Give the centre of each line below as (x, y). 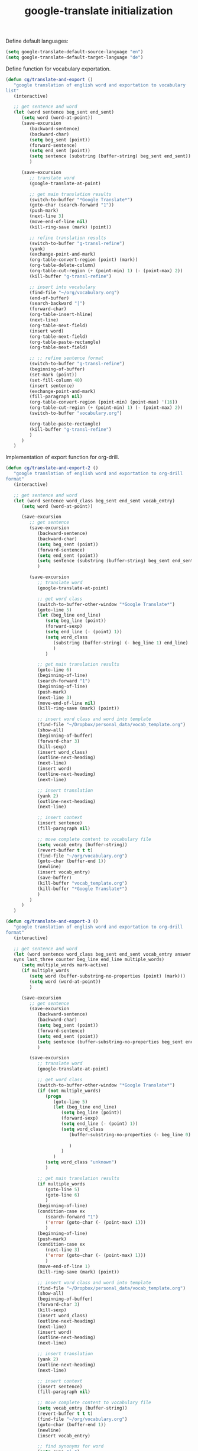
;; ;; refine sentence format (66, 358)
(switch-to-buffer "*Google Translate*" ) (81, 199)
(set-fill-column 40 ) (56, 380)
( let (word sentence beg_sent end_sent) (64, 112)
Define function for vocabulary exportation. (58, 69)
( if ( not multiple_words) (69, 1091)
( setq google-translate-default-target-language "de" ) (74, 57)
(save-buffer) (54, 878)
